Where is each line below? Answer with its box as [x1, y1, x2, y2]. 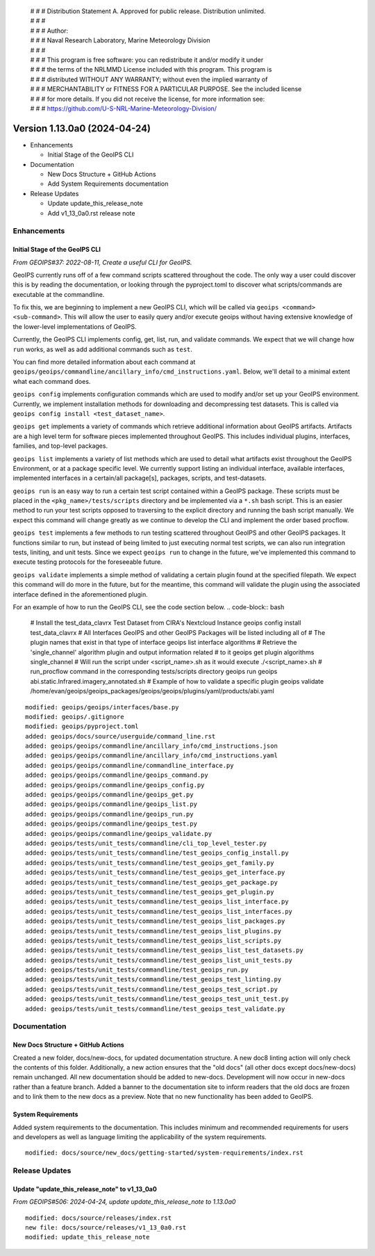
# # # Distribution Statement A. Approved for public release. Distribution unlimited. [30, 7, 266, 15]
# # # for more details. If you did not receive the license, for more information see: [30, 95, 265, 103]
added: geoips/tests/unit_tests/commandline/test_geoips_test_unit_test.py [25, 995, 289, 1003]
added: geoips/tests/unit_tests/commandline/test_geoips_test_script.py [25, 985, 278, 993]
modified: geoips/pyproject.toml [25, 723, 139, 730]
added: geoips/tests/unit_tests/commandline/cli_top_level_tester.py [25, 839, 267, 847]
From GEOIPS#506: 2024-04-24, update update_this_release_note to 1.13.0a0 [12, 1198, 236, 1206]
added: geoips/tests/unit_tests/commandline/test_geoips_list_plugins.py [25, 927, 282, 935]
